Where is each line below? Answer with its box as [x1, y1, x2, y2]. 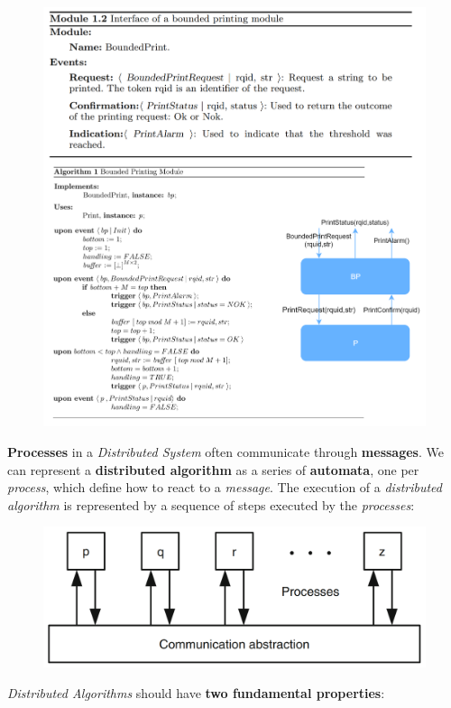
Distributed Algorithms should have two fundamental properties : [7, 684, 385, 702]
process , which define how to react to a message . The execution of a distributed [7, 478, 442, 497]
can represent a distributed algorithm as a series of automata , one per [7, 460, 419, 479]
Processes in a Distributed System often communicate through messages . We [7, 442, 444, 461]
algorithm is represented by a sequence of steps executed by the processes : [7, 495, 415, 514]
